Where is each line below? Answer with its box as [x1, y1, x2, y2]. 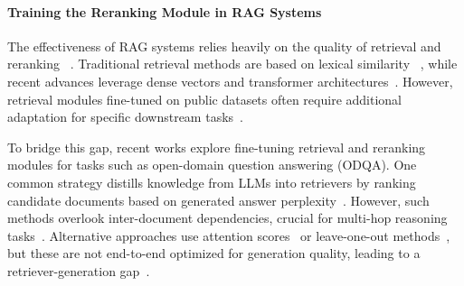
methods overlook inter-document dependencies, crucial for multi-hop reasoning [7, 208, 448, 227]
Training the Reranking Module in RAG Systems [7, 2, 322, 21]
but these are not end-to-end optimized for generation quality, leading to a [7, 244, 421, 263]
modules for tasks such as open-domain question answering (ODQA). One [7, 155, 417, 174]
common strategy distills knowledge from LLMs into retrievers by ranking [7, 172, 416, 191]
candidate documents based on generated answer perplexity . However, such [7, 190, 430, 209]
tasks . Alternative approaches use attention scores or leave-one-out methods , [7, 226, 450, 244]
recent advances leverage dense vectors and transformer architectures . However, [7, 71, 453, 90]
